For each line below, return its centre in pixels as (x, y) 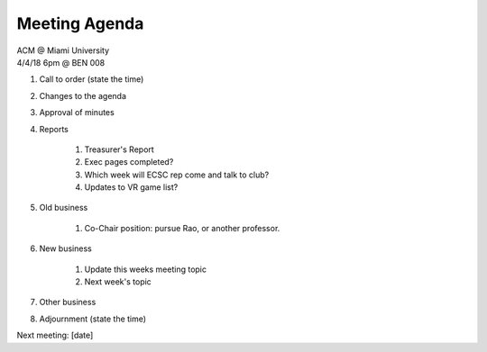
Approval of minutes (77, 113)
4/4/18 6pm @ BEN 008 (61, 62)
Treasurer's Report (119, 149)
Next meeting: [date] (55, 335)
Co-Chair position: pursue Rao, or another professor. (182, 228)
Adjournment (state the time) (93, 319)
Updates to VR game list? (131, 187)
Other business (68, 302)
